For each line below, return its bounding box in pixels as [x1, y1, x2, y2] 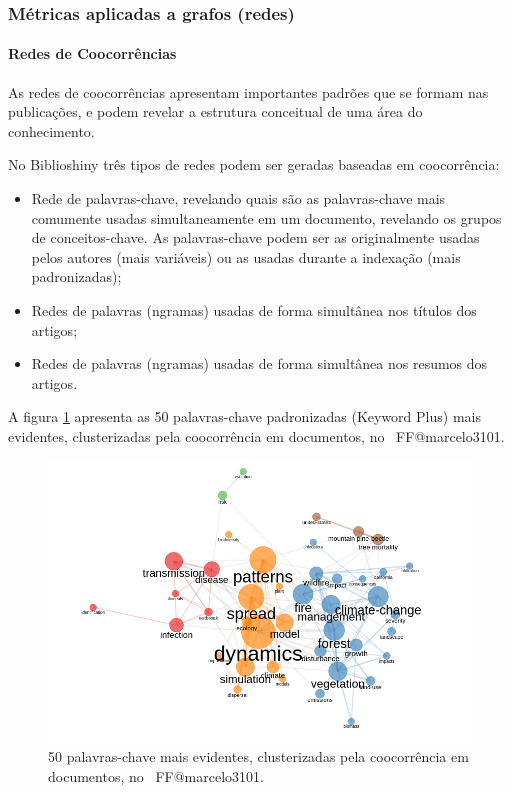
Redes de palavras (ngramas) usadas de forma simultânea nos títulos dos [31, 299, 477, 320]
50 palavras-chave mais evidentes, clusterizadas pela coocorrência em [48, 746, 469, 767]
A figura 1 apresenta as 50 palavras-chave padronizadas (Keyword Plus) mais [8, 406, 481, 427]
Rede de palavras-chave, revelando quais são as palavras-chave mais [31, 188, 446, 209]
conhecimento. [8, 120, 95, 141]
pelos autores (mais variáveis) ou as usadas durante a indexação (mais [31, 246, 461, 267]
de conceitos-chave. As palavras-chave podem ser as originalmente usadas [31, 227, 480, 248]
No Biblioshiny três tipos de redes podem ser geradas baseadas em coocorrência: [8, 154, 500, 175]
